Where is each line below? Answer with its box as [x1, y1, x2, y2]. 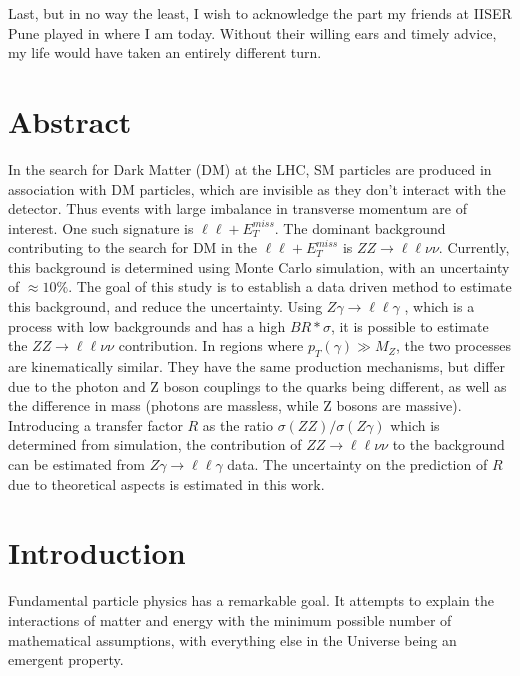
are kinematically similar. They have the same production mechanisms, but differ [8, 356, 506, 377]
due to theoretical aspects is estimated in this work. [8, 473, 325, 494]
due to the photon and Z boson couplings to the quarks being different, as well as [8, 375, 507, 396]
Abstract [8, 100, 132, 141]
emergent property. [8, 649, 124, 670]
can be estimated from [8, 454, 145, 475]
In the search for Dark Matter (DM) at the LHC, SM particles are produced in [8, 158, 492, 179]
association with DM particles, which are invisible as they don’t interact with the [8, 178, 506, 199]
